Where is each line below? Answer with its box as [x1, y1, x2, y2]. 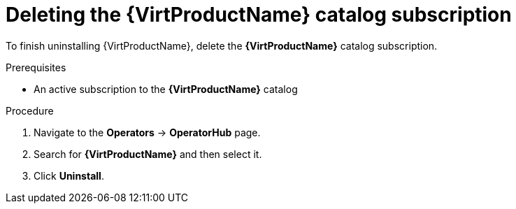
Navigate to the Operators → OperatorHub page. [34, 126, 261, 138]
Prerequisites [6, 61, 66, 73]
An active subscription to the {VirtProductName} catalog [34, 82, 298, 95]
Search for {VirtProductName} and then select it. [34, 147, 262, 160]
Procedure [6, 104, 54, 117]
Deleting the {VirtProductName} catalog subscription [6, 3, 512, 27]
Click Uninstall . [34, 169, 104, 182]
